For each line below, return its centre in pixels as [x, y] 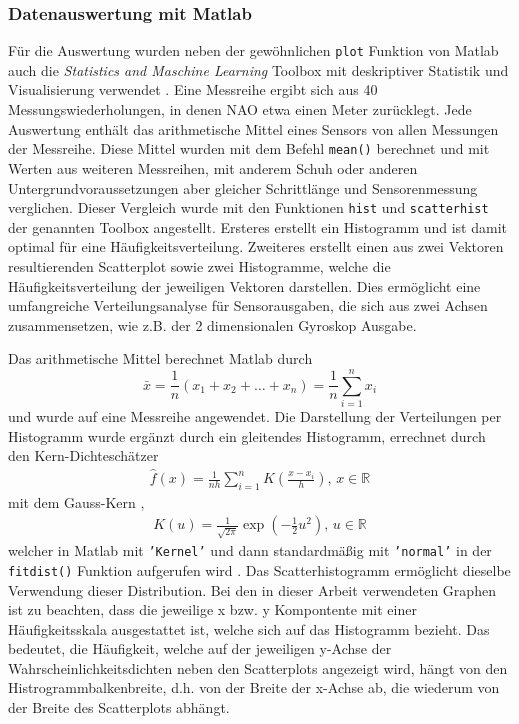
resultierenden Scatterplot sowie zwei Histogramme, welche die [199, 265]
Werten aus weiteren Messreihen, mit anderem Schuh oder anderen [213, 167]
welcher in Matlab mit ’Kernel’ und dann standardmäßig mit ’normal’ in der [250, 550]
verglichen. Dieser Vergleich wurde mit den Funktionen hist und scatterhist [248, 207]
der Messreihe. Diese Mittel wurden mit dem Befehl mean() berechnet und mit [249, 148]
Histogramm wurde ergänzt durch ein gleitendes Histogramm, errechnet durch [247, 435]
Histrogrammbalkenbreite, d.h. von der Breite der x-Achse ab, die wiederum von [254, 687]
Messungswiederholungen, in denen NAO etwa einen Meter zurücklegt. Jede [240, 109]
